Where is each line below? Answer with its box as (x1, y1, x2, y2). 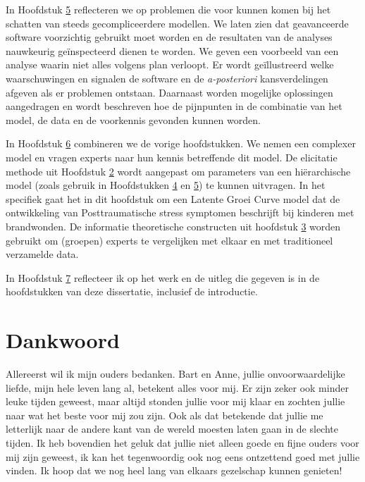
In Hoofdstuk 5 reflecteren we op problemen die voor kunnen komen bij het (6, 2, 331, 16)
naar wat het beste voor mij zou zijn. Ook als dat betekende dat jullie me (6, 407, 323, 422)
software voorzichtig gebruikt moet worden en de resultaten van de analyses (6, 30, 333, 44)
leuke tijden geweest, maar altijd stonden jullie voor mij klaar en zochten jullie (6, 394, 345, 409)
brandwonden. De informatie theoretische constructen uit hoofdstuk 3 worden (6, 218, 341, 233)
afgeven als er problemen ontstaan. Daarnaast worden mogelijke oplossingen (6, 85, 333, 99)
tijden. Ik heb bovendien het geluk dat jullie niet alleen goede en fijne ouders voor (6, 435, 359, 450)
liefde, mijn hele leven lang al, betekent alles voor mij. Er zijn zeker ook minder (6, 380, 349, 395)
